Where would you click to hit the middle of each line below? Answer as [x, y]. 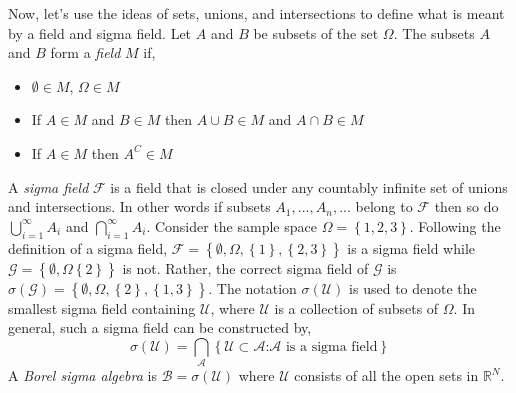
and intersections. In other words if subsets [139, 206]
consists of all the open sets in [386, 375]
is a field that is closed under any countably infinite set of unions [309, 186]
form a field [85, 52]
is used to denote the [413, 287]
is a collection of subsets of [356, 307]
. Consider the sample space [231, 225]
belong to [384, 206]
